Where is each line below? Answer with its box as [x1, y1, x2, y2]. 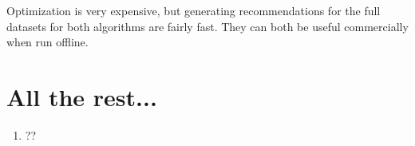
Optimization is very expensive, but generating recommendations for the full [6, 2, 381, 18]
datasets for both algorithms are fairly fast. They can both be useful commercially [6, 18, 409, 34]
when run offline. [6, 34, 89, 50]
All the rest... [6, 80, 157, 112]
